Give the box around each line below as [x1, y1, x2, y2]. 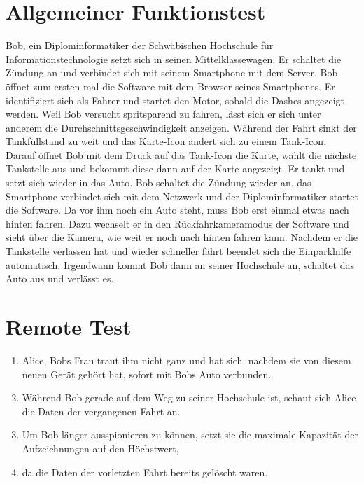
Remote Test [6, 312, 132, 340]
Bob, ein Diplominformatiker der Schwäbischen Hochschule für [6, 38, 274, 53]
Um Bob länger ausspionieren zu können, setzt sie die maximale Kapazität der [22, 427, 358, 442]
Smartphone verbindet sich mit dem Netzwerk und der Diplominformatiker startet [6, 188, 358, 203]
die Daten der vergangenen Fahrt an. [22, 403, 181, 418]
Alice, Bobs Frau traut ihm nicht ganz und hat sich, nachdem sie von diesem [22, 352, 351, 367]
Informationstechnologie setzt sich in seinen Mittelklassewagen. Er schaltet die [6, 51, 342, 66]
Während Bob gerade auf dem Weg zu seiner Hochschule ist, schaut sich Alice [22, 390, 356, 405]
